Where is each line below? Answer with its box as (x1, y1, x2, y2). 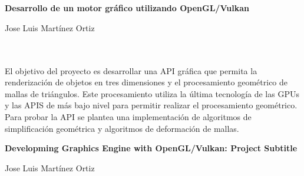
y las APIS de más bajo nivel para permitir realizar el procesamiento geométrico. (5, 99, 298, 111)
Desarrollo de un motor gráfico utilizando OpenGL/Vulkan (5, 2, 249, 14)
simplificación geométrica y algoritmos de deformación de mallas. (5, 122, 239, 134)
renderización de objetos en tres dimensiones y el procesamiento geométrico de (5, 76, 288, 88)
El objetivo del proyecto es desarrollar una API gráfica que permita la (5, 64, 257, 77)
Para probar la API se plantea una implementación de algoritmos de (5, 110, 252, 122)
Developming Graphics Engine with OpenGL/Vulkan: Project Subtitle (5, 142, 298, 154)
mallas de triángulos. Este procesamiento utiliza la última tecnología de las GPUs (5, 87, 299, 99)
